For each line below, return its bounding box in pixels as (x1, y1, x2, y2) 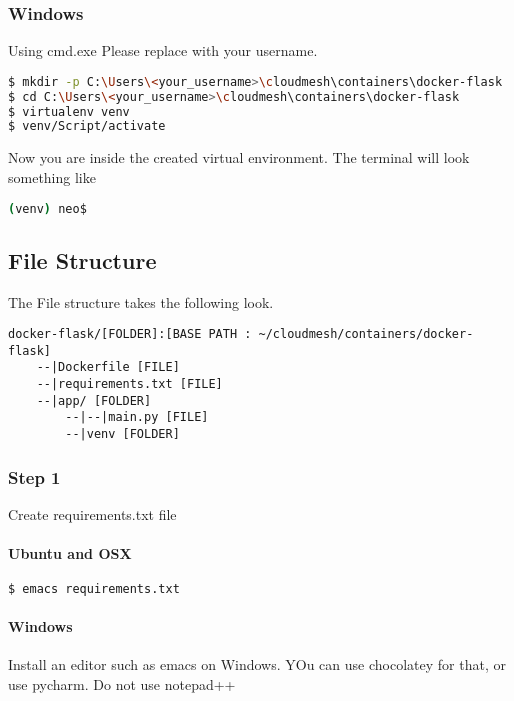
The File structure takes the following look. (8, 291, 274, 312)
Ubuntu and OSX (8, 543, 132, 564)
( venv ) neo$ (8, 201, 87, 216)
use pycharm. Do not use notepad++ (8, 673, 236, 694)
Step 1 (8, 464, 61, 489)
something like (8, 166, 96, 187)
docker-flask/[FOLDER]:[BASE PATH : (8, 327, 252, 342)
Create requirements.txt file (8, 503, 177, 524)
